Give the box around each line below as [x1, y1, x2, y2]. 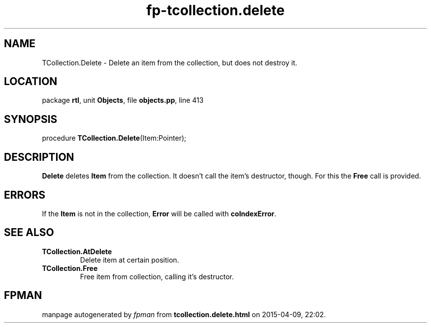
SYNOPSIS [4, 113, 58, 125]
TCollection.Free [42, 264, 98, 272]
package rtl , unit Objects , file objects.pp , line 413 [42, 96, 204, 105]
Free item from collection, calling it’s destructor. [80, 272, 234, 281]
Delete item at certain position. [80, 255, 179, 264]
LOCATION [4, 75, 58, 88]
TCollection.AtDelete [42, 247, 112, 256]
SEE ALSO [4, 226, 54, 239]
